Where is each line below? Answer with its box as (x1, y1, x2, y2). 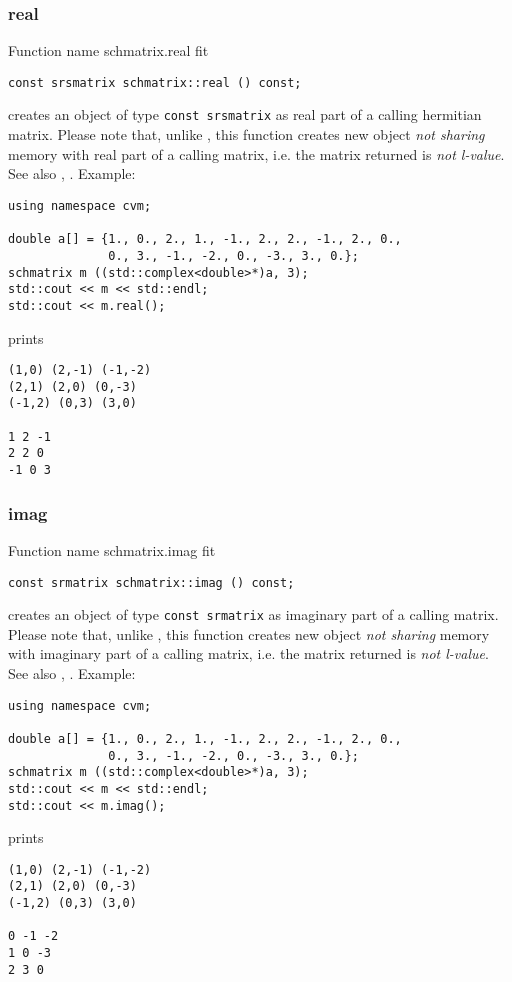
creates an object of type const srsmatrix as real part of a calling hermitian (8, 104, 482, 125)
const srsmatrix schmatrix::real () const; (8, 75, 302, 90)
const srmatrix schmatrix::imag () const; (8, 575, 295, 590)
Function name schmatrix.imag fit (8, 539, 216, 560)
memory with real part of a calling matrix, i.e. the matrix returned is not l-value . (8, 143, 505, 164)
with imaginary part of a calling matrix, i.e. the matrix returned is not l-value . (8, 643, 489, 664)
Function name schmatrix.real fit (8, 40, 209, 61)
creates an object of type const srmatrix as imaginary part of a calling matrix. (8, 604, 499, 625)
